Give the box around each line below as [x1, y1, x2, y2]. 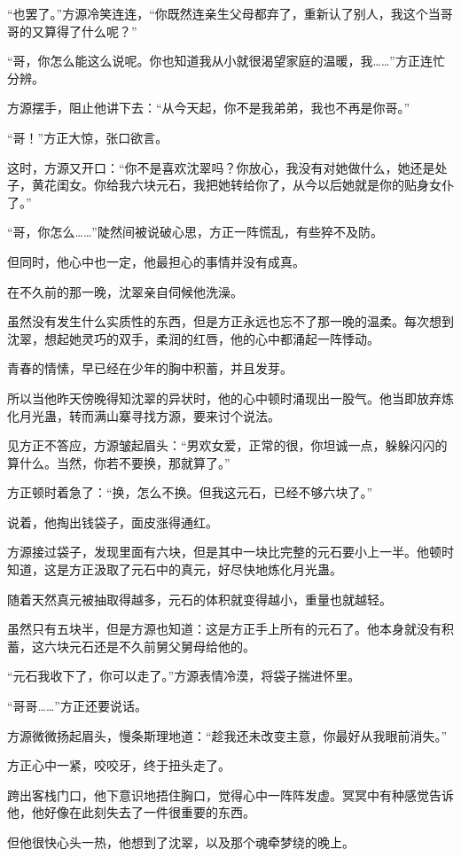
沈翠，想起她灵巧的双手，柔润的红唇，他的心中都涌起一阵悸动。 [7, 329, 379, 347]
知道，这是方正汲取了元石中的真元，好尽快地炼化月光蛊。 [7, 560, 342, 579]
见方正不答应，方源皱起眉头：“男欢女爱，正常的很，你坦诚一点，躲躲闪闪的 [7, 436, 448, 455]
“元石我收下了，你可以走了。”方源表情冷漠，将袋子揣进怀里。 [7, 666, 361, 685]
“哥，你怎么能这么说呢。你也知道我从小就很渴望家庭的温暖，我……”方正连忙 [7, 51, 445, 70]
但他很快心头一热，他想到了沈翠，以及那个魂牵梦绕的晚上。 [7, 833, 355, 851]
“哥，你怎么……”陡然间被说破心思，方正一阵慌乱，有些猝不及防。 [7, 222, 383, 241]
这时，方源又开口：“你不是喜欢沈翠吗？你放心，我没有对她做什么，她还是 [7, 158, 435, 176]
